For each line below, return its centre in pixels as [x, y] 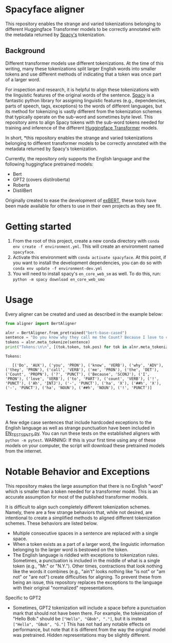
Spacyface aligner [45, 10]
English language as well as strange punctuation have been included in [80, 428]
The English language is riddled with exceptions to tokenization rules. [86, 555]
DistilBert [22, 190]
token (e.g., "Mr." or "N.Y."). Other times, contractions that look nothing [88, 566]
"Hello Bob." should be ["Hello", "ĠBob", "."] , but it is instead [80, 618]
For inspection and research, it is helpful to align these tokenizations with [82, 89]
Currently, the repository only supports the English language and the [78, 158]
